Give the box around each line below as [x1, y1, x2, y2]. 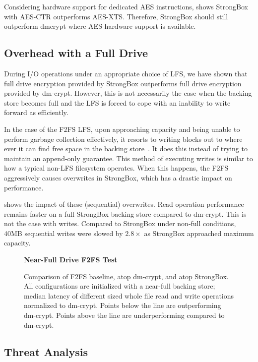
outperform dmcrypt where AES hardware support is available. [4, 21, 196, 31]
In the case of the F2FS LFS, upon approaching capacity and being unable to [4, 123, 240, 134]
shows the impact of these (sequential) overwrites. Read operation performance [4, 199, 244, 209]
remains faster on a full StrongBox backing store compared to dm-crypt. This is [4, 208, 247, 219]
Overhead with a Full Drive [4, 45, 148, 60]
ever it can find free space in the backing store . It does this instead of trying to [4, 143, 248, 154]
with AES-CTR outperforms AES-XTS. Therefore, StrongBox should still [4, 11, 228, 21]
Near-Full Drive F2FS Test [24, 254, 118, 265]
